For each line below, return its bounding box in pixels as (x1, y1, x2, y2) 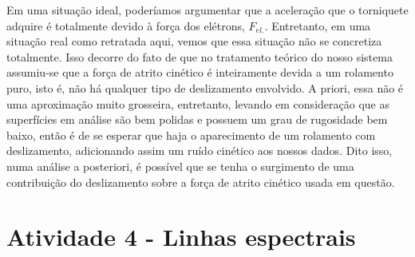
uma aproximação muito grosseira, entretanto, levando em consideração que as (6, 95, 389, 112)
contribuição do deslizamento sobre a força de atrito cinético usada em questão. (6, 173, 395, 190)
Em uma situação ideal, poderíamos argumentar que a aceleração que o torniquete (6, 2, 409, 18)
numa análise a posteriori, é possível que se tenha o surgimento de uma (6, 157, 354, 174)
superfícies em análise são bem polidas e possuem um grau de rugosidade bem (6, 111, 388, 128)
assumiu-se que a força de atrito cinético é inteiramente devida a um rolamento (6, 64, 393, 81)
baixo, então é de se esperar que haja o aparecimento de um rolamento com (6, 126, 376, 143)
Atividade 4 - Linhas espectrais (6, 220, 356, 253)
